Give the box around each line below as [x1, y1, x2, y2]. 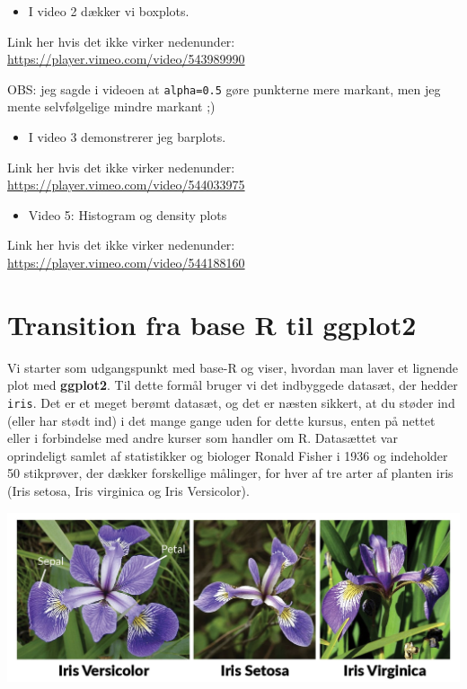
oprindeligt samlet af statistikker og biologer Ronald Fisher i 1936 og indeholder [7, 446, 448, 464]
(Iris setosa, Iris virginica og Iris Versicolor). [7, 481, 250, 499]
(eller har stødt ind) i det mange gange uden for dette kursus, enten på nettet [7, 411, 436, 429]
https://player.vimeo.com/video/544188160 [7, 253, 245, 271]
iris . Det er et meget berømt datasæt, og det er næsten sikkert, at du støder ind [7, 393, 455, 411]
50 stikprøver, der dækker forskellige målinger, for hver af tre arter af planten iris [7, 464, 454, 482]
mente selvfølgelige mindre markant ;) [7, 97, 216, 116]
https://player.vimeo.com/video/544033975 [7, 175, 245, 194]
